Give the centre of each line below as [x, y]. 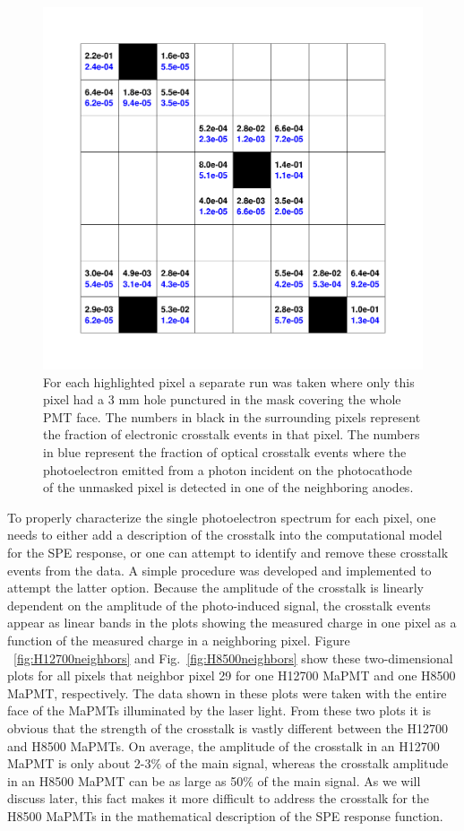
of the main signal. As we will [339, 780]
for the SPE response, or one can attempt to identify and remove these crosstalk [228, 552]
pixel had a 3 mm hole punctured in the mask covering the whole [222, 399]
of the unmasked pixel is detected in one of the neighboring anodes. [228, 487]
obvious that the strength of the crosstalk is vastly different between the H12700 [228, 727]
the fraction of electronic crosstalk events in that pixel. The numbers [232, 434]
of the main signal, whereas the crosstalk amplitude [307, 763]
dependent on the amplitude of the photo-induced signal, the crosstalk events [219, 605]
